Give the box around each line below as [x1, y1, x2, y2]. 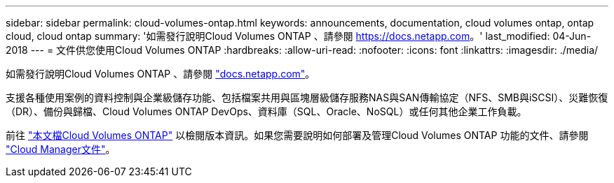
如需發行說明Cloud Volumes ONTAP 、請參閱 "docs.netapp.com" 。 [6, 68, 315, 80]
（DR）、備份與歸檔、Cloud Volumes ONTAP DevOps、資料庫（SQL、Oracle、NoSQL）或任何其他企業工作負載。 [6, 105, 527, 117]
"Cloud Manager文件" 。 [6, 143, 116, 155]
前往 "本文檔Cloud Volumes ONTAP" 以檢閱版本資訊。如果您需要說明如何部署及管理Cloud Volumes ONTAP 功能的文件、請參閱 [6, 129, 589, 141]
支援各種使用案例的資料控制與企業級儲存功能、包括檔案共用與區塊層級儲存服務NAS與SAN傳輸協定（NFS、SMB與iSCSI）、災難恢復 [6, 91, 608, 103]
